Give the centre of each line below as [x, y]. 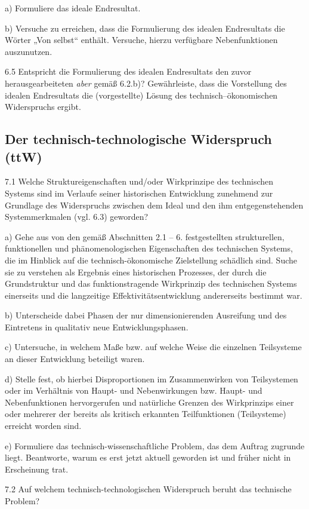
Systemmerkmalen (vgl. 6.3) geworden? [77, 217]
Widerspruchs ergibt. [43, 107]
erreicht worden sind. [43, 426]
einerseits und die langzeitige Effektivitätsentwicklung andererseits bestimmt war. [154, 295]
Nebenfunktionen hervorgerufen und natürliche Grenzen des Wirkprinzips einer [149, 402]
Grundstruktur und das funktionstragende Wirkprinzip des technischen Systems [151, 283]
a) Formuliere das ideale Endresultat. [73, 8]
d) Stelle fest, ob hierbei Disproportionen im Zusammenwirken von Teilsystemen [152, 378]
